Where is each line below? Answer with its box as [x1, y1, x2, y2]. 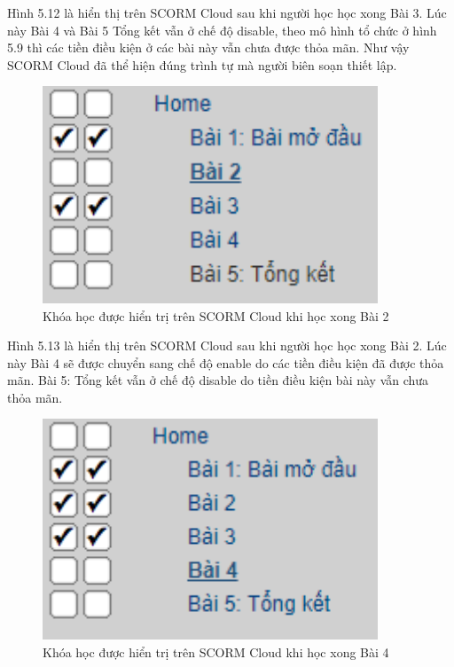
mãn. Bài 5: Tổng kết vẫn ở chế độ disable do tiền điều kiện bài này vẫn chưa [7, 371, 429, 389]
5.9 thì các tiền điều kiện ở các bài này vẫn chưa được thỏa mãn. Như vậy [7, 38, 410, 57]
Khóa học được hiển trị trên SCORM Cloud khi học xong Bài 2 [43, 306, 389, 325]
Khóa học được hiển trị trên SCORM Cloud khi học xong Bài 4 [43, 642, 389, 661]
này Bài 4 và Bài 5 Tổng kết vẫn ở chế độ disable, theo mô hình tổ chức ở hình [7, 20, 437, 39]
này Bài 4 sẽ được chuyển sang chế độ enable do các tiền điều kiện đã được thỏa [7, 353, 444, 372]
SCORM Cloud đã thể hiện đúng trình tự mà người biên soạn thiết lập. [7, 55, 397, 74]
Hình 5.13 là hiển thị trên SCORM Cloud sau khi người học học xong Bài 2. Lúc [7, 336, 447, 355]
